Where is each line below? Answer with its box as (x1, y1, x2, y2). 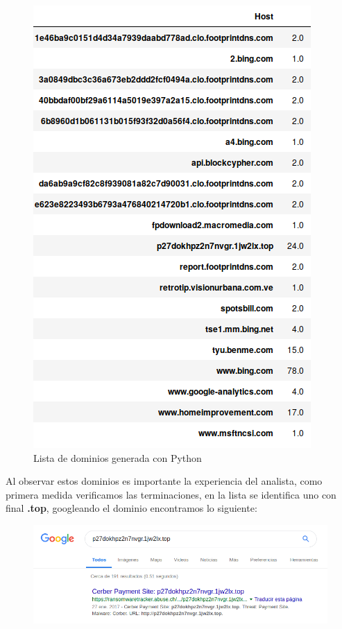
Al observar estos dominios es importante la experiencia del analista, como (6, 474, 323, 488)
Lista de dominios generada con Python (33, 450, 202, 465)
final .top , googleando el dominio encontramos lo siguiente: (6, 501, 257, 515)
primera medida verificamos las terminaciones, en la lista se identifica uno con (6, 487, 336, 501)
